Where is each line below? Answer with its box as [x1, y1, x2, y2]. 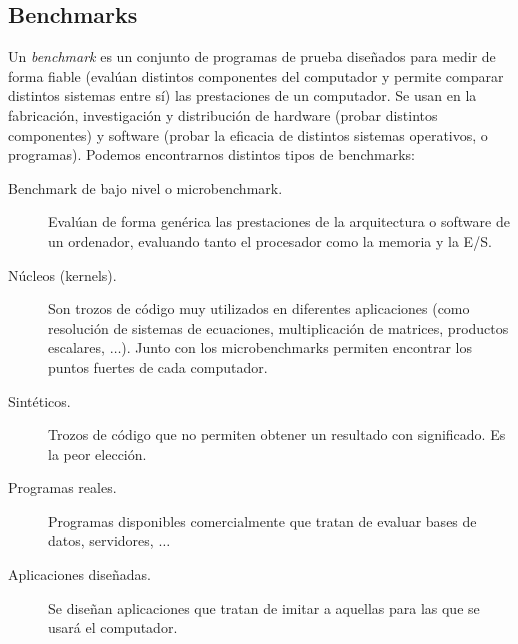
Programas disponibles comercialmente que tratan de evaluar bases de [48, 510, 477, 531]
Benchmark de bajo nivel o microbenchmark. [8, 177, 283, 198]
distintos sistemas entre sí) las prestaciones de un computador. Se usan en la [8, 85, 477, 106]
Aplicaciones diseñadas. [8, 564, 151, 585]
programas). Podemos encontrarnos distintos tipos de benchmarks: [8, 144, 415, 165]
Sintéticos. [8, 390, 71, 411]
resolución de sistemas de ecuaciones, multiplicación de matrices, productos [48, 317, 509, 338]
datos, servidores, [48, 530, 154, 551]
